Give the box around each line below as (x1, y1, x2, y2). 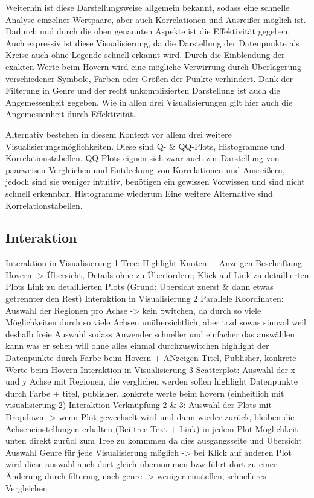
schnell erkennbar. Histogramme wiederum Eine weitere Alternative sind (5, 187, 273, 199)
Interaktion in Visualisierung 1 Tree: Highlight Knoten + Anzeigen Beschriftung (5, 257, 303, 269)
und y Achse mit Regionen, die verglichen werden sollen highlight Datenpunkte (5, 375, 298, 388)
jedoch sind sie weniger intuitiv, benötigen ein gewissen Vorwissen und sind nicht (5, 175, 305, 188)
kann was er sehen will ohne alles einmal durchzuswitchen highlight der (5, 339, 269, 352)
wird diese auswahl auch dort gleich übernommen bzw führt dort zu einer (5, 458, 277, 470)
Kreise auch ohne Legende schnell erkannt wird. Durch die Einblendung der (5, 48, 285, 61)
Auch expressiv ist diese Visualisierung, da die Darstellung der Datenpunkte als (5, 36, 300, 49)
